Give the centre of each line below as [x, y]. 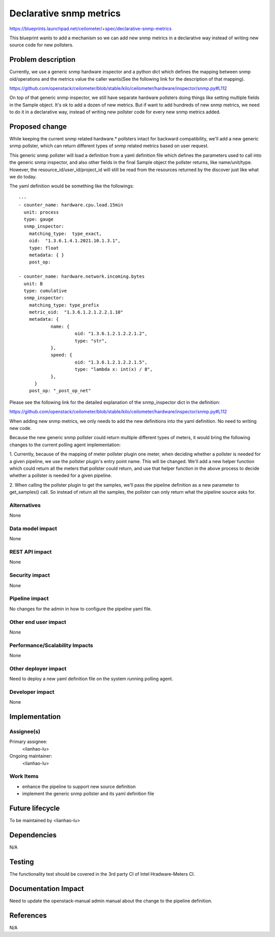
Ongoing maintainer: [31, 756]
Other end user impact [38, 622]
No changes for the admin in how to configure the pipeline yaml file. [81, 609]
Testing [22, 862]
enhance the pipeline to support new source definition [79, 786]
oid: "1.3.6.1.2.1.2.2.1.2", [111, 334]
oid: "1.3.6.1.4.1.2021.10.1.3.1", [75, 241]
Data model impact [33, 528]
